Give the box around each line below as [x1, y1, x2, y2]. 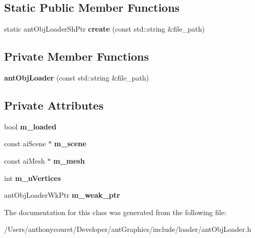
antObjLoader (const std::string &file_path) [4, 72, 149, 83]
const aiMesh [4, 155, 45, 166]
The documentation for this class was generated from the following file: [4, 206, 226, 217]
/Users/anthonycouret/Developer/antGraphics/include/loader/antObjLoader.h [4, 224, 251, 234]
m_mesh [53, 155, 85, 166]
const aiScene [4, 138, 46, 149]
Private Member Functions [4, 48, 149, 64]
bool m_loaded [4, 121, 57, 131]
